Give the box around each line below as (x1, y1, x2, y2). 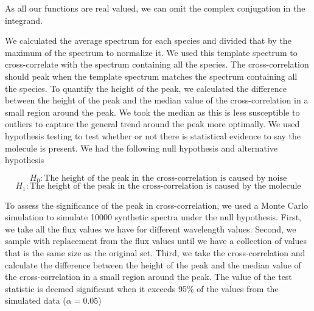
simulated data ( (5, 294, 66, 307)
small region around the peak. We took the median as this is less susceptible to (5, 105, 300, 118)
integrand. (5, 13, 43, 26)
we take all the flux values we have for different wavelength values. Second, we (5, 222, 296, 235)
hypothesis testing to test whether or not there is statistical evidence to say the (5, 129, 301, 142)
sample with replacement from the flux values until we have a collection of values (5, 234, 307, 247)
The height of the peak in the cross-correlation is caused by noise (44, 173, 287, 183)
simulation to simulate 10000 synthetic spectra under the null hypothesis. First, (5, 211, 301, 223)
